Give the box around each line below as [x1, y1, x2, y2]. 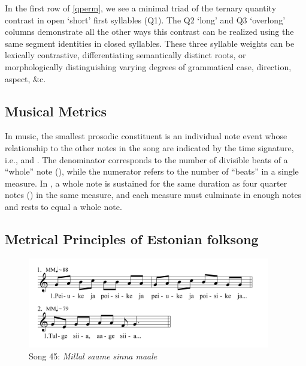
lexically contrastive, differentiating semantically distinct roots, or [5, 49, 246, 61]
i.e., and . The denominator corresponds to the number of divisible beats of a [5, 153, 288, 166]
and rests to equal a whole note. [5, 200, 122, 212]
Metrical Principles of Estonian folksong [5, 229, 259, 248]
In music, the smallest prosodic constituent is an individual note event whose [5, 130, 287, 142]
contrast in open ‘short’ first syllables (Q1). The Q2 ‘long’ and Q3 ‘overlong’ [5, 13, 286, 26]
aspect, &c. [5, 72, 46, 85]
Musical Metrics [5, 101, 107, 120]
